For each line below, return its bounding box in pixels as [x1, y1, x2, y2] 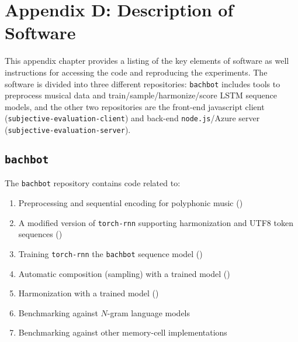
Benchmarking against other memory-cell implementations [18, 326, 227, 338]
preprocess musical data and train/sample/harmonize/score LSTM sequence [5, 89, 277, 101]
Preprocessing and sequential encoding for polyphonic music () [18, 197, 243, 209]
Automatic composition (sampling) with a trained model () [18, 267, 230, 279]
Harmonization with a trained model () [18, 287, 159, 299]
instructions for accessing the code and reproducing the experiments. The [5, 66, 268, 78]
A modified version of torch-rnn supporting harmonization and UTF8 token [18, 216, 293, 228]
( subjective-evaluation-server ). [5, 124, 131, 135]
